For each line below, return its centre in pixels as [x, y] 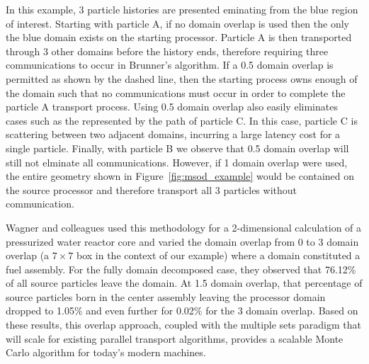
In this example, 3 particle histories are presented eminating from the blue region [182, 9]
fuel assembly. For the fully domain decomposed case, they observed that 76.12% [181, 269]
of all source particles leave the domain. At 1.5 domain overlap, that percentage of [184, 283]
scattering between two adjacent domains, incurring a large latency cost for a [173, 134]
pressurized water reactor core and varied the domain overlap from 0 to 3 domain [182, 241]
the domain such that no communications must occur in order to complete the [176, 92]
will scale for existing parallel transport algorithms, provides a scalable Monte [175, 338]
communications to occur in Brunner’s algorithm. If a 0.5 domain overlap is [170, 65]
